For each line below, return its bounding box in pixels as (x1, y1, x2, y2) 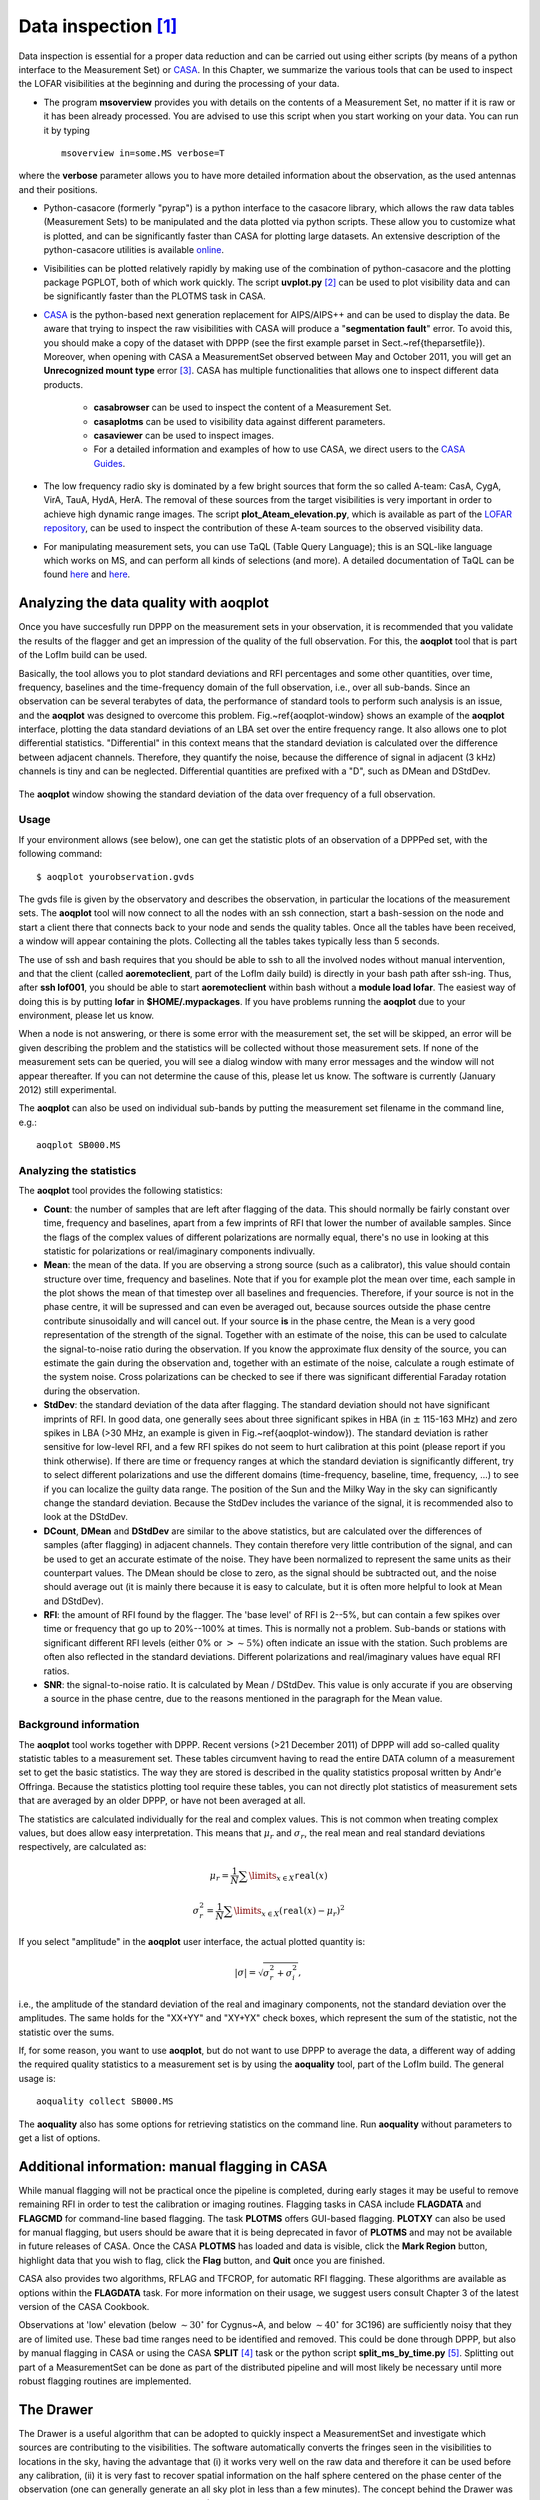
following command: (18, 848, 103, 860)
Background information (18, 1718, 140, 1732)
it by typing (43, 124, 90, 136)
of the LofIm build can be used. (18, 649, 148, 661)
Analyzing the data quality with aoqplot (18, 595, 270, 612)
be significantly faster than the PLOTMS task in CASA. (43, 290, 267, 302)
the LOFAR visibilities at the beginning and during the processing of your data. (18, 78, 340, 90)
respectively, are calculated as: (18, 1841, 147, 1853)
